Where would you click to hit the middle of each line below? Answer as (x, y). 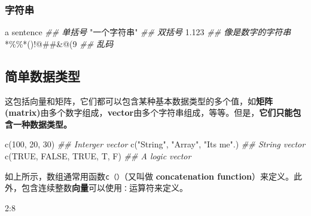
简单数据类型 (42, 75)
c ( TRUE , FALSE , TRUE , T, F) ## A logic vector (98, 155)
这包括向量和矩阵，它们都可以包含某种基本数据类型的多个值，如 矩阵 (139, 101)
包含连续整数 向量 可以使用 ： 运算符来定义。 (104, 188)
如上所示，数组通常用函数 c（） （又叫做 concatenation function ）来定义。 (149, 176)
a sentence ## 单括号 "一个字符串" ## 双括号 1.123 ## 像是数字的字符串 (148, 32)
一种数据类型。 (42, 124)
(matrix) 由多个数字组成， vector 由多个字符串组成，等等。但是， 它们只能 (149, 112)
